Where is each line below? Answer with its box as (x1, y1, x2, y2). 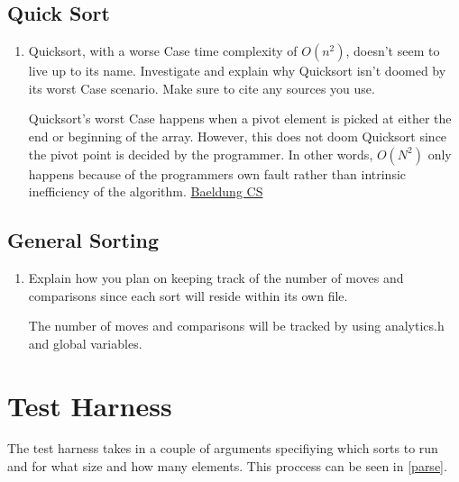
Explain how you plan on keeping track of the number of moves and (28, 268, 404, 286)
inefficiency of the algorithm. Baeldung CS (28, 182, 263, 201)
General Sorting (7, 226, 159, 254)
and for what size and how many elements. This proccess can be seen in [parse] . (7, 457, 447, 476)
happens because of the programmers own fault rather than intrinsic (28, 164, 407, 183)
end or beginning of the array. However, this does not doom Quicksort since (28, 126, 447, 145)
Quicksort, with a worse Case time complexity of (28, 41, 298, 60)
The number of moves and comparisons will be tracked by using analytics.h (28, 316, 445, 335)
